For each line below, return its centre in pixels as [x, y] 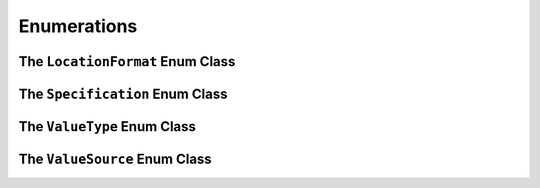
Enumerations [78, 26]
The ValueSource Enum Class [115, 159]
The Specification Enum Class [123, 93]
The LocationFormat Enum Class [127, 61]
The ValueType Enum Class [107, 126]
